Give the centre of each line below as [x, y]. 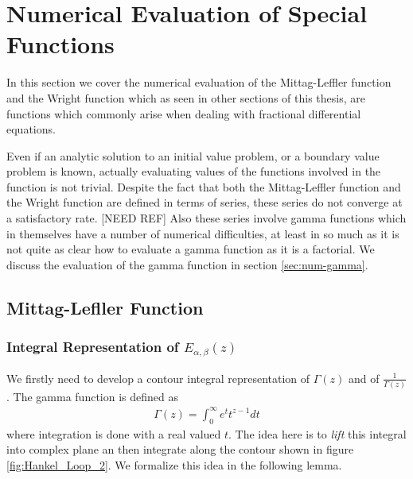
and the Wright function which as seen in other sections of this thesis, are [186, 97]
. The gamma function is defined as [92, 396]
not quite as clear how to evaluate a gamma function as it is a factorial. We [191, 249]
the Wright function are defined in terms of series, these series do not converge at [205, 202]
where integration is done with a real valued [114, 433]
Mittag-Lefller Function [105, 307]
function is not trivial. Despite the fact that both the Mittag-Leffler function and [204, 186]
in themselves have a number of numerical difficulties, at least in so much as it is [203, 233]
